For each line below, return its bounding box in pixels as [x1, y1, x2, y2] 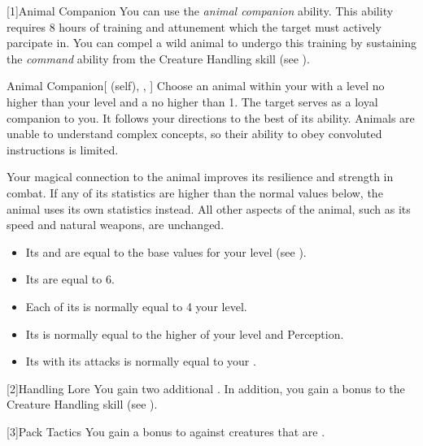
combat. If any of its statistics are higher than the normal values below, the [7, 184, 383, 201]
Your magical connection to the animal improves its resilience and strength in [7, 168, 394, 185]
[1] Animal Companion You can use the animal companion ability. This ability [7, 2, 394, 19]
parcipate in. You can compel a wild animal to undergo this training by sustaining [7, 34, 417, 51]
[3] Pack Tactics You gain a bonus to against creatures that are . [7, 422, 325, 440]
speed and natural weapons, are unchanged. [7, 216, 225, 233]
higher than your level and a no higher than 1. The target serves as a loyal [7, 93, 378, 110]
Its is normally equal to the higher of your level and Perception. [25, 325, 344, 342]
